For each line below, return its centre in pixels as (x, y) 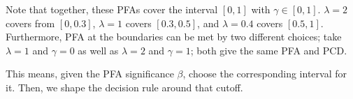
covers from (30, 23)
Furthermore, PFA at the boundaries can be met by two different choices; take (174, 37)
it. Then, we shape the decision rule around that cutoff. (124, 87)
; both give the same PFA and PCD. (269, 50)
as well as (98, 50)
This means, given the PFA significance (90, 74)
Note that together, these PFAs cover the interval (112, 9)
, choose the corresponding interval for (265, 74)
